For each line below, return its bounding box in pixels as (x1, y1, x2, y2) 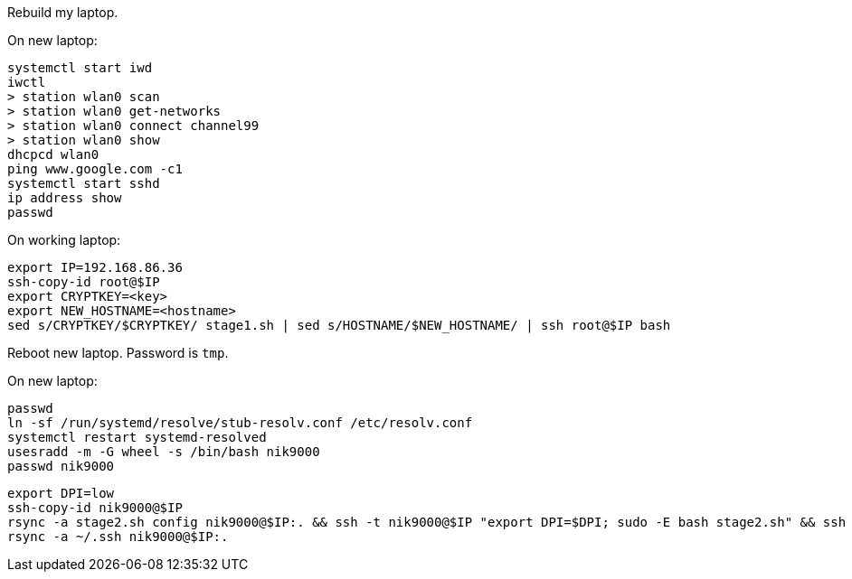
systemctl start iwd (7, 61, 153, 75)
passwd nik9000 (7, 459, 115, 473)
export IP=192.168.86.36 (7, 260, 183, 275)
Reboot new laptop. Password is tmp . (7, 345, 229, 360)
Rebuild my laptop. (7, 5, 118, 20)
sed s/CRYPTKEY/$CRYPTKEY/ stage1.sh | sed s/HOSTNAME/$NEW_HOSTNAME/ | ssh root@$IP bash (7, 318, 671, 332)
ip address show (7, 191, 122, 205)
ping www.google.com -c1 (7, 162, 183, 176)
